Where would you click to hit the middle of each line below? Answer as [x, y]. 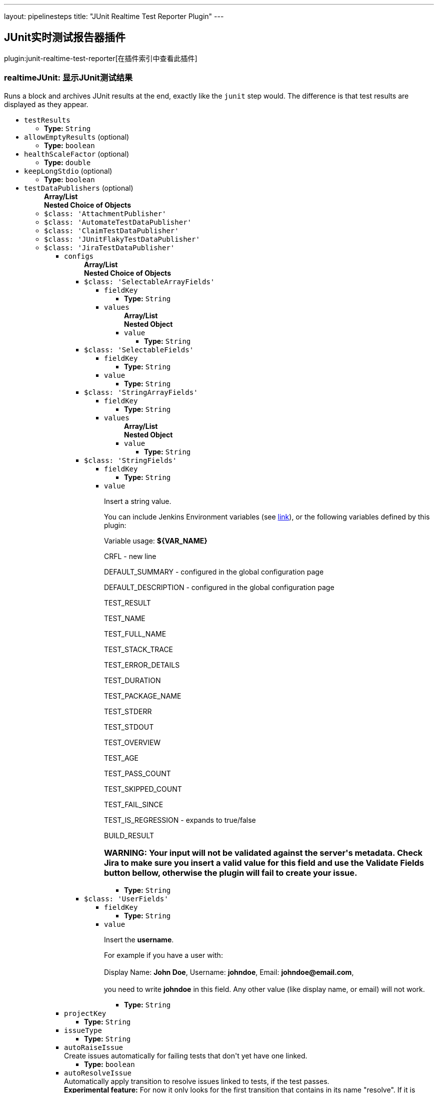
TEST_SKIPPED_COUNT [143, 789]
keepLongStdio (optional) [68, 171]
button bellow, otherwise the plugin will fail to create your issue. [231, 873]
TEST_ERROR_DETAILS [142, 665]
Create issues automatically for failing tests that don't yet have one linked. [186, 1056]
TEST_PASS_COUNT [137, 773]
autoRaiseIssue [94, 1048]
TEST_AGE [121, 758]
